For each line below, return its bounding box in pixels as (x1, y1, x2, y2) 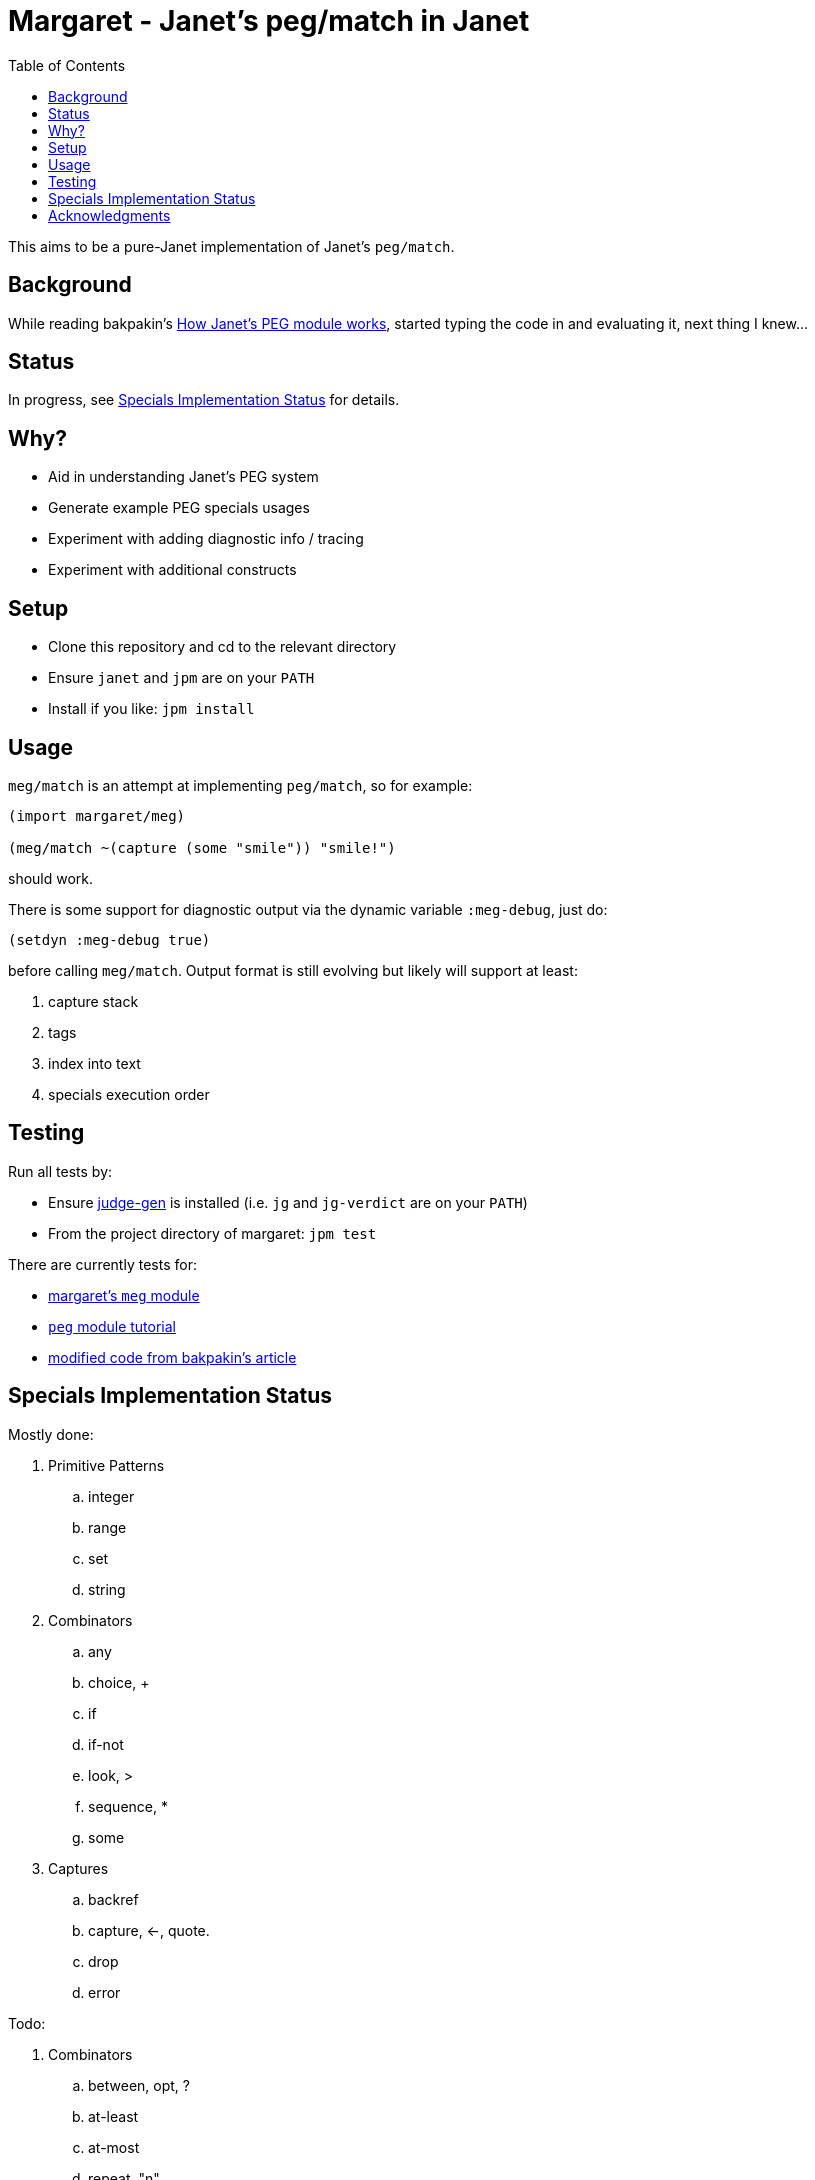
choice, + (88, 1673, 150, 1691)
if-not (88, 1735, 124, 1753)
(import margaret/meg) (8, 807, 186, 824)
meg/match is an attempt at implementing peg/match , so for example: (8, 776, 473, 794)
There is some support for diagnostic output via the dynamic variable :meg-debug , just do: (8, 900, 608, 918)
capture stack (48, 992, 139, 1010)
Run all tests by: (8, 1162, 113, 1180)
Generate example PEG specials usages (48, 499, 310, 517)
